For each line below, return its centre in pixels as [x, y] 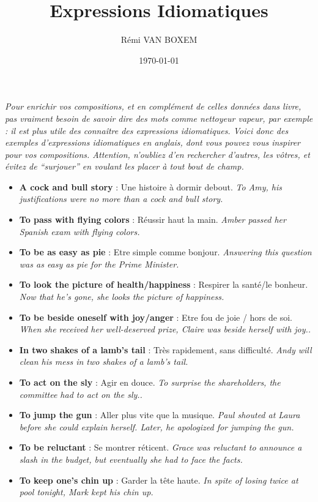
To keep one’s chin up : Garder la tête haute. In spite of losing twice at [159, 480]
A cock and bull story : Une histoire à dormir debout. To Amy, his [151, 186]
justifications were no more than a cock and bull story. [121, 199]
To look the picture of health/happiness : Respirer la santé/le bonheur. [164, 284]
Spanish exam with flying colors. [79, 231]
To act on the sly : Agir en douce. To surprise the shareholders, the [150, 382]
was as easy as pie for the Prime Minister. [99, 264]
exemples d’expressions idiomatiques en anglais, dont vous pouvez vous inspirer [153, 142]
